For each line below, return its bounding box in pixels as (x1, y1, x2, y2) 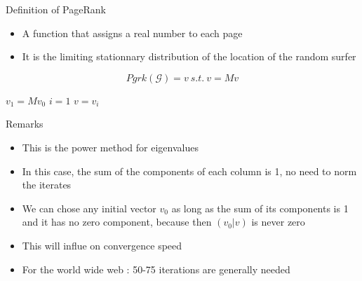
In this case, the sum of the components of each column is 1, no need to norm (22, 163, 357, 178)
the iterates (22, 177, 72, 192)
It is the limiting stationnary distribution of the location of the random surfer (22, 49, 356, 64)
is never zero (251, 214, 305, 229)
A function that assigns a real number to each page (22, 25, 243, 40)
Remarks (6, 116, 43, 131)
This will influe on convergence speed (22, 238, 182, 252)
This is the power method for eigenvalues (22, 139, 199, 154)
